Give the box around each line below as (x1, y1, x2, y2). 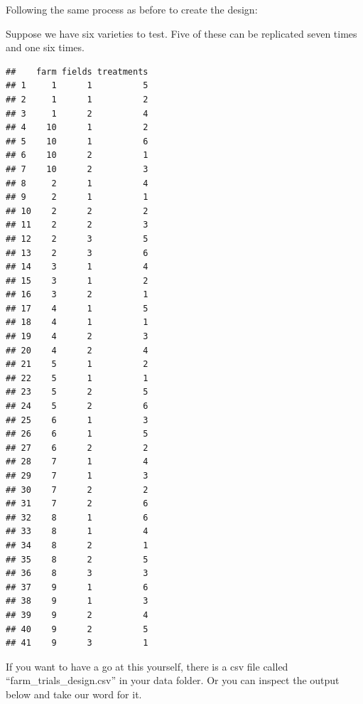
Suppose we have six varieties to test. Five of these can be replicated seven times (6, 26, 357, 41)
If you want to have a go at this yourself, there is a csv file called (6, 658, 288, 673)
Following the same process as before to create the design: (6, 2, 258, 16)
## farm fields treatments (6, 66, 148, 77)
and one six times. (6, 40, 85, 55)
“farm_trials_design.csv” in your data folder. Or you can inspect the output (6, 673, 340, 688)
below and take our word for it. (6, 686, 142, 701)
